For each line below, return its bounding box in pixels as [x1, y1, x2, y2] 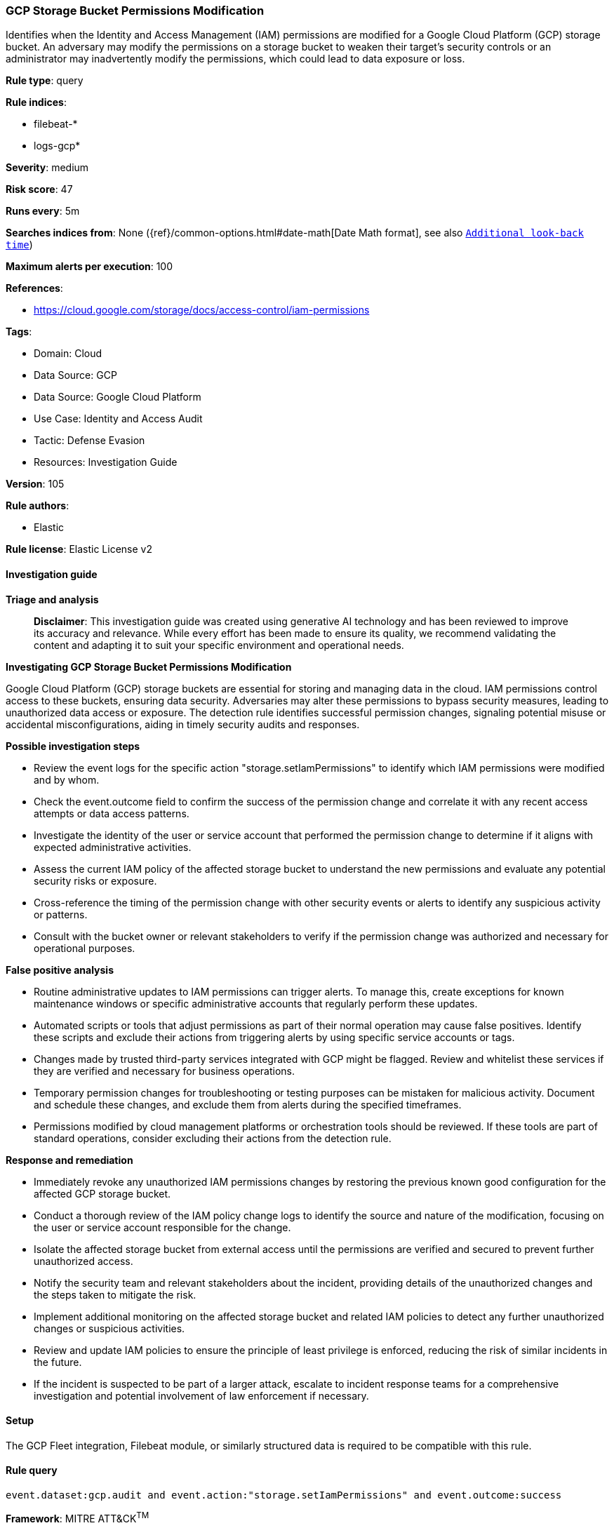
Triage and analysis [6, 593, 99, 605]
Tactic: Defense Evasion [34, 434, 145, 447]
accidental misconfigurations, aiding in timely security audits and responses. [6, 718, 360, 730]
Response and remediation [6, 1153, 133, 1166]
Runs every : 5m [6, 205, 80, 217]
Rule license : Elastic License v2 [6, 543, 152, 556]
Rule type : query [6, 74, 84, 87]
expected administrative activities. [34, 840, 192, 853]
